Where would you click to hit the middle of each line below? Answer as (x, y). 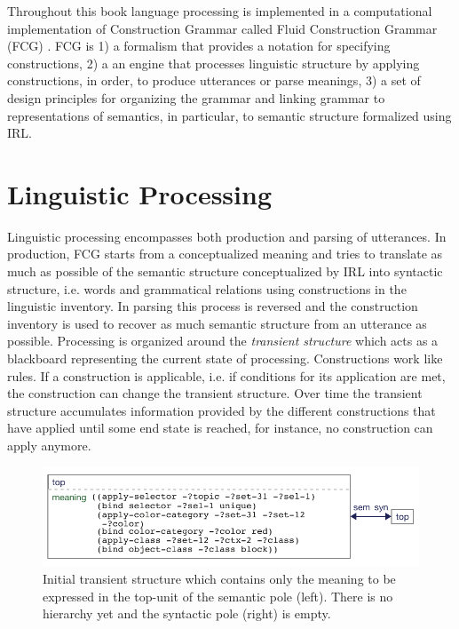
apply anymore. (49, 445)
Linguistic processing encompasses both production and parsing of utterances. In (227, 236)
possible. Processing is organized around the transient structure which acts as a (223, 341)
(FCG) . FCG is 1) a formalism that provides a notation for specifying (199, 46)
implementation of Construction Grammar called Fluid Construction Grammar (222, 28)
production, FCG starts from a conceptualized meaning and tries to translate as (225, 254)
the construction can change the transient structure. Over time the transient (215, 393)
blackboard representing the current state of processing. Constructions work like (225, 358)
